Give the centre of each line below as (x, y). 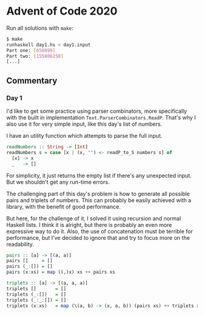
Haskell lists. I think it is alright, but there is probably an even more (89, 225)
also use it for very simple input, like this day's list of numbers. (84, 124)
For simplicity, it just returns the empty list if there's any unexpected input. (99, 175)
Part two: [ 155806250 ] (35, 56)
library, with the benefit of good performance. (63, 206)
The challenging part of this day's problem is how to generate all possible (98, 194)
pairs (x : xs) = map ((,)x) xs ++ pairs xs (61, 272)
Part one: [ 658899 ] (31, 50)
